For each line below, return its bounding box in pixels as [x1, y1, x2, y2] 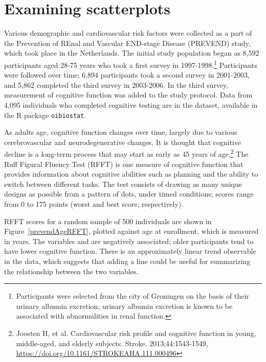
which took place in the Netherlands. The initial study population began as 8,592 [4, 47, 259, 58]
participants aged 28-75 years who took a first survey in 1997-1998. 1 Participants [4, 58, 258, 70]
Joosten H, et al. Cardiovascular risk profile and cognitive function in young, [16, 327, 256, 338]
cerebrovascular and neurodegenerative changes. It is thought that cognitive [4, 136, 241, 147]
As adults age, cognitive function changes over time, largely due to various [4, 127, 237, 137]
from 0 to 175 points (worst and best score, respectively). [4, 199, 184, 209]
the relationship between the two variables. [4, 266, 139, 276]
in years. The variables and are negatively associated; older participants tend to [4, 235, 254, 246]
